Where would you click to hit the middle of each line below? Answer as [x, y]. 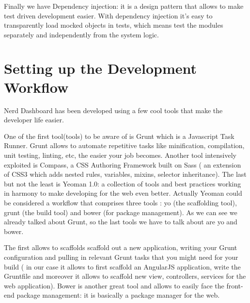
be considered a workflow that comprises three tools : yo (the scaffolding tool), [120, 203]
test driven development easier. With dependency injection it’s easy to [108, 15]
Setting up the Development [101, 68]
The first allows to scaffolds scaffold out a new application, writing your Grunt [121, 247]
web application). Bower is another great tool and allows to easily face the [114, 285]
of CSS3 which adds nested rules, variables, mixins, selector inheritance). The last [125, 174]
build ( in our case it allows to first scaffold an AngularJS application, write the [122, 266]
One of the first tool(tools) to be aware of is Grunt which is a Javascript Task [119, 136]
